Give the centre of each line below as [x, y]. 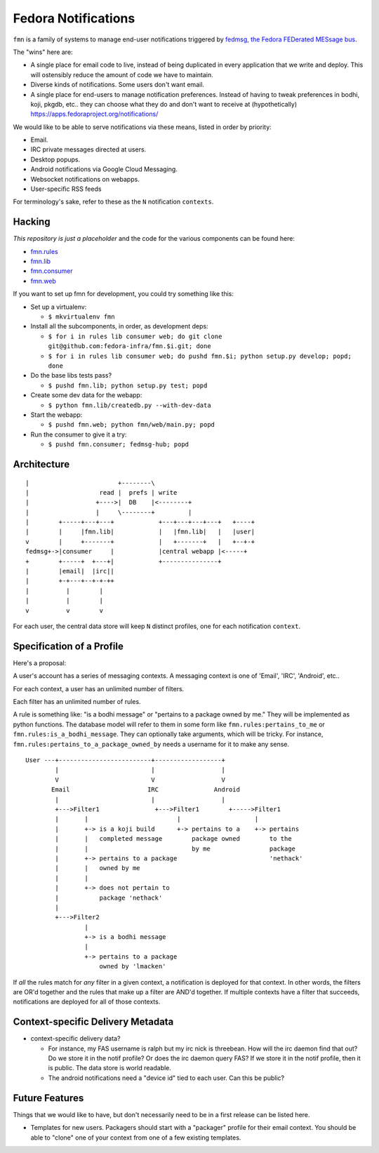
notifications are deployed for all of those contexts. [87, 1002]
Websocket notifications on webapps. [85, 179]
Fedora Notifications [74, 18]
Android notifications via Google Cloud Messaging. [104, 169]
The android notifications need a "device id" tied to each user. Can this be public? [166, 1078]
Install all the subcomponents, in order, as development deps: [119, 326]
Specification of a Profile [68, 646]
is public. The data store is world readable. [110, 1068]
